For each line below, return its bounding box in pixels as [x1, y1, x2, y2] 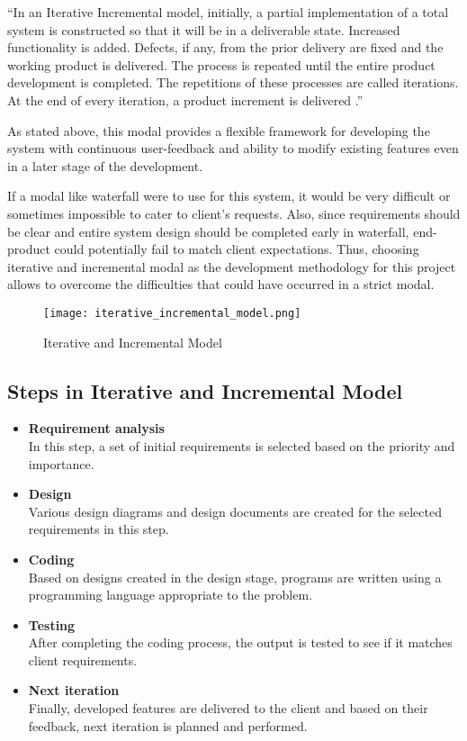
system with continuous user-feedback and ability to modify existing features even [7, 139, 459, 158]
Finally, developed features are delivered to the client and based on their [28, 699, 428, 718]
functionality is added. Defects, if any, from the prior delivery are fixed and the [7, 38, 444, 57]
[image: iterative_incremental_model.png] [43, 306, 301, 320]
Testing [28, 615, 76, 634]
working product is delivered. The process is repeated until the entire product [7, 55, 436, 74]
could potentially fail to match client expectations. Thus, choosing [54, 239, 419, 258]
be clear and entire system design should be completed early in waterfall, [7, 221, 409, 240]
